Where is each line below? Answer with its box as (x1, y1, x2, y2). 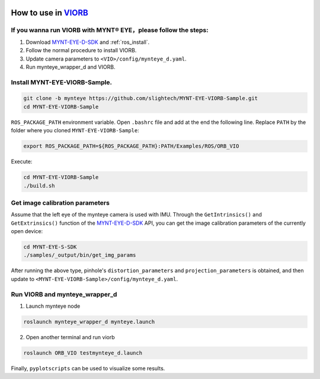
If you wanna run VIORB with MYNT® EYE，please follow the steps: (11, 26, 209, 34)
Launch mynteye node (25, 302, 81, 310)
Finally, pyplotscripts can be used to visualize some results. (11, 365, 165, 372)
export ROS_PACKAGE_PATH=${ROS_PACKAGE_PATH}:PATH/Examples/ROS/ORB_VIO (23, 143, 239, 149)
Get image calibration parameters (11, 199, 110, 207)
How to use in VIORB (11, 8, 88, 18)
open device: (11, 228, 43, 235)
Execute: (11, 158, 33, 165)
